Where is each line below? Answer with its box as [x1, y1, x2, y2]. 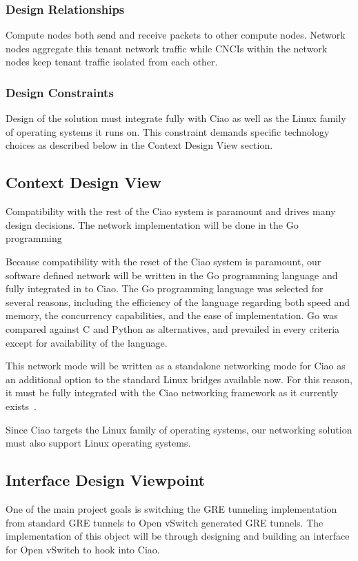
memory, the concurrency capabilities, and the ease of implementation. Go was [6, 308, 338, 323]
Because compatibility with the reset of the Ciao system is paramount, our [6, 254, 321, 268]
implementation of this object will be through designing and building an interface [6, 529, 350, 543]
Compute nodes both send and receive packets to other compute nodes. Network [6, 28, 346, 42]
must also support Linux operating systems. [6, 436, 191, 450]
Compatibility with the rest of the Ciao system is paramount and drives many [6, 204, 336, 218]
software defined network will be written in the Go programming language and [6, 267, 338, 282]
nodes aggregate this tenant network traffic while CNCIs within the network [6, 41, 328, 55]
